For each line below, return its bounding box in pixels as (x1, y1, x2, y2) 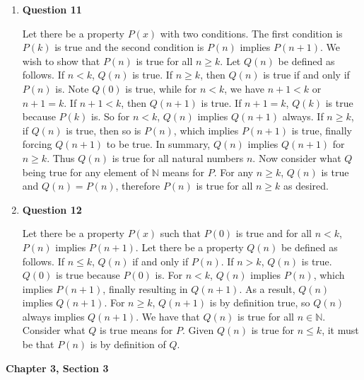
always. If (282, 109, 324, 124)
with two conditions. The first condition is (160, 25, 343, 40)
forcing (22, 137, 52, 151)
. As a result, (239, 281, 295, 296)
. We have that (136, 309, 200, 323)
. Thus (47, 150, 75, 165)
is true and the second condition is (54, 40, 204, 54)
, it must (322, 323, 359, 338)
